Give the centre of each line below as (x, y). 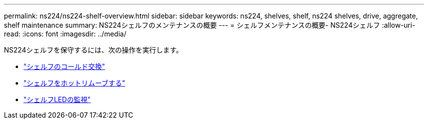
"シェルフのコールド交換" (64, 66)
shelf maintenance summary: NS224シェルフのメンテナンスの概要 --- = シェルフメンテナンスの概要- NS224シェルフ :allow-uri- (210, 25)
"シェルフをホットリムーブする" (75, 83)
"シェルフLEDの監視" (57, 99)
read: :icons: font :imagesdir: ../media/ (65, 34)
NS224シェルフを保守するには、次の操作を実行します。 (94, 50)
